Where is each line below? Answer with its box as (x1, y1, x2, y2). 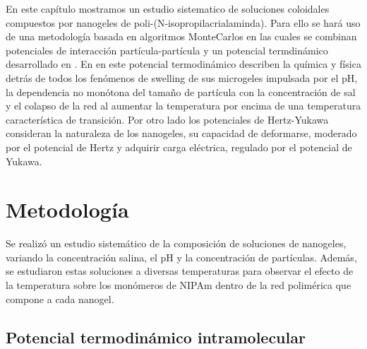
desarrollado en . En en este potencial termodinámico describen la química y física (6, 57, 361, 71)
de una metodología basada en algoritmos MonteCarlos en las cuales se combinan (6, 29, 357, 44)
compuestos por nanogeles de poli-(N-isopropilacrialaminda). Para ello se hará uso (6, 15, 361, 30)
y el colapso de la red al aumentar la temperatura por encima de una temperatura (6, 98, 361, 113)
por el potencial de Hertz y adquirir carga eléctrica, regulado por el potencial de (6, 139, 352, 154)
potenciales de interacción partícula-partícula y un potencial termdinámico (6, 42, 328, 57)
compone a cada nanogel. (6, 291, 114, 306)
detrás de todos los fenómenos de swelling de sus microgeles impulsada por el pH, (6, 70, 358, 85)
